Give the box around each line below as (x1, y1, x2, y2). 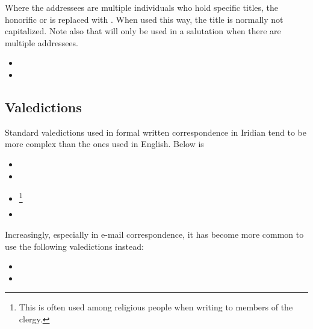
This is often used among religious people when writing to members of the (19, 301, 293, 313)
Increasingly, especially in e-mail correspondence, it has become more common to (5, 228, 304, 241)
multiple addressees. (5, 36, 78, 49)
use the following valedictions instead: (5, 240, 144, 252)
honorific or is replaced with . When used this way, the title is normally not (5, 13, 284, 25)
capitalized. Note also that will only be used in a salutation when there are (5, 25, 281, 37)
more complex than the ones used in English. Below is (5, 137, 204, 150)
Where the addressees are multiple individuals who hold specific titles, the (5, 1, 279, 13)
